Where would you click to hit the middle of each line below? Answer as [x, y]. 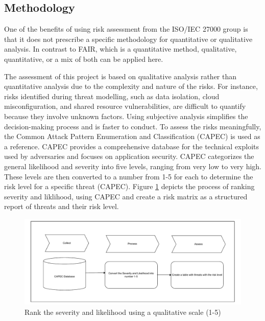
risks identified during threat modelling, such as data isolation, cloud [112, 96]
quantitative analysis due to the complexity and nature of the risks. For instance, [131, 86]
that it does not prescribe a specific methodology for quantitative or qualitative [128, 39]
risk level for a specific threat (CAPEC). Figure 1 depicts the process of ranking [129, 186]
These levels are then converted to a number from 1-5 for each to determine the [129, 176]
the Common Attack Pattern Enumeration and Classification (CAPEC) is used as [132, 136]
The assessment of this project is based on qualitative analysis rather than [121, 76]
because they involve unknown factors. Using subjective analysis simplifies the [126, 116]
